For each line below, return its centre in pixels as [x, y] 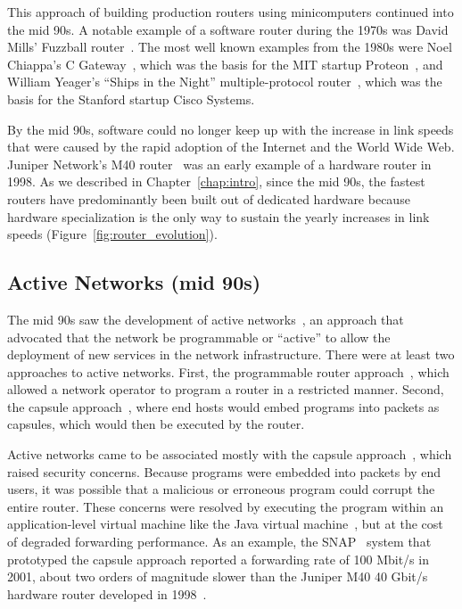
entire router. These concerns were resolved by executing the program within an [226, 506]
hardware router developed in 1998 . [107, 593]
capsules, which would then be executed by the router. [156, 424]
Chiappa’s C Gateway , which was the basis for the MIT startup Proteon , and [225, 64]
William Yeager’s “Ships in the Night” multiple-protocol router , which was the [225, 82]
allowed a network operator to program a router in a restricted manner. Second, [226, 389]
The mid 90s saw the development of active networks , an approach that [206, 319]
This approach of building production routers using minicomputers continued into [231, 12]
